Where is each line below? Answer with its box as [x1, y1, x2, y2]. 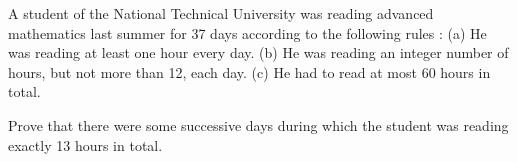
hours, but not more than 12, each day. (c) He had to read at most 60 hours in [8, 61, 491, 82]
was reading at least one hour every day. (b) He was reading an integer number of [8, 42, 509, 63]
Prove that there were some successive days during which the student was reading [8, 114, 509, 135]
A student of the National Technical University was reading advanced [8, 3, 434, 23]
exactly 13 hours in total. [8, 134, 163, 155]
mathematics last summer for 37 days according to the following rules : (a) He [8, 22, 487, 43]
